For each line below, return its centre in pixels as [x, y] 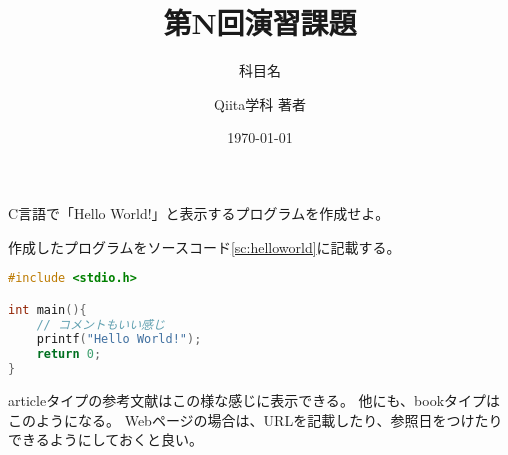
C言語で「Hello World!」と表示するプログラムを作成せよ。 [199, 212]
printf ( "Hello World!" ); [119, 339]
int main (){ [47, 309]
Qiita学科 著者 [260, 103]
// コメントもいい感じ [100, 324]
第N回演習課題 [260, 22]
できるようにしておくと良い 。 [105, 439]
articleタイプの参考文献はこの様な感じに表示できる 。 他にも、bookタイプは [254, 400]
